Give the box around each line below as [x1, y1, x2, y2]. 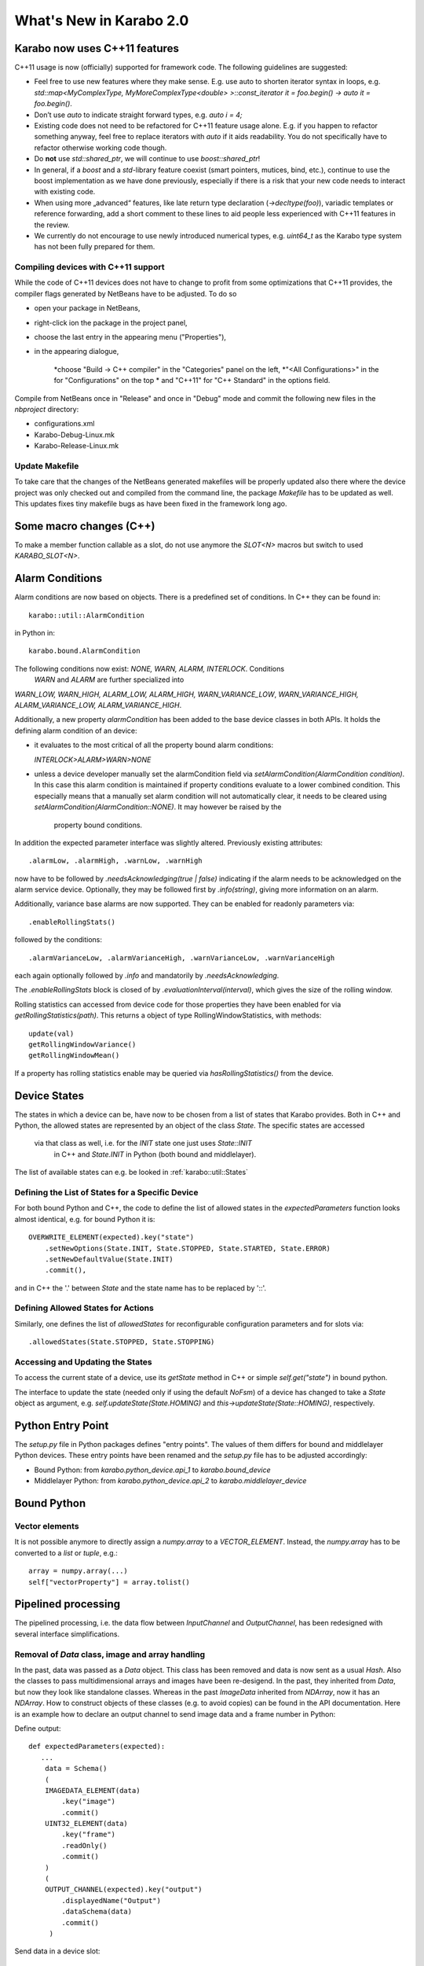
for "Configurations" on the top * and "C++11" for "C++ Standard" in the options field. [53, 376, 331, 385]
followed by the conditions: [14, 935, 102, 944]
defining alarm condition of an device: [14, 726, 137, 735]
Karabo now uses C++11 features [14, 42, 180, 55]
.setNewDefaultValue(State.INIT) [44, 1254, 174, 1264]
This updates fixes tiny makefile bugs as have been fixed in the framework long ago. [14, 499, 287, 509]
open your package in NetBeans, [34, 304, 141, 313]
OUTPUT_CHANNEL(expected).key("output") [44, 1885, 203, 1894]
